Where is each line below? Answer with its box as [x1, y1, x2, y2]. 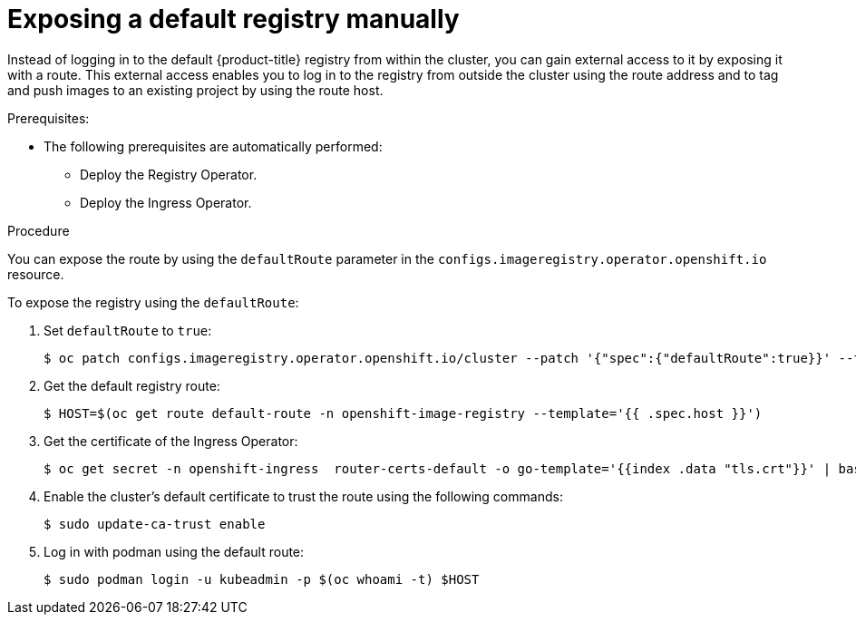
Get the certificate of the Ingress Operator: [44, 432, 298, 449]
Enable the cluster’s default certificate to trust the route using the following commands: [44, 488, 563, 504]
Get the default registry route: [44, 377, 220, 394]
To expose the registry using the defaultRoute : [7, 294, 299, 310]
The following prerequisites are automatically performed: [44, 138, 383, 154]
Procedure [7, 222, 70, 238]
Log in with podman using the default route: [44, 543, 305, 559]
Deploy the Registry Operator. [80, 166, 258, 182]
